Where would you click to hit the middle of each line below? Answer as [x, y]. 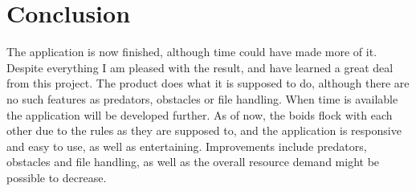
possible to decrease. [57, 177]
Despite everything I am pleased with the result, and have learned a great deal [200, 67]
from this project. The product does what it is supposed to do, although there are [208, 83]
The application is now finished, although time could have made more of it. [192, 52]
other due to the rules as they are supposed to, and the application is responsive [204, 130]
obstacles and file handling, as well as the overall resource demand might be [193, 162]
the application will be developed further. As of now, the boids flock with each [200, 114]
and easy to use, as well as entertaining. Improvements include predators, [187, 146]
